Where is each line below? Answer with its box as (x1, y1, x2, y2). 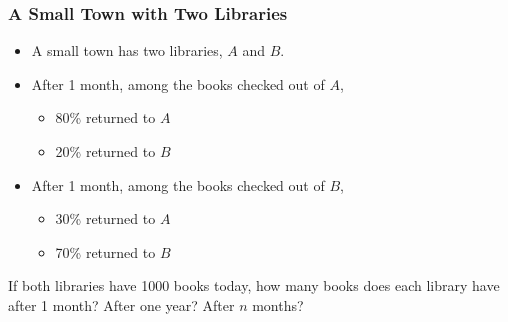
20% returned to (55, 141, 156, 161)
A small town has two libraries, (31, 40, 223, 61)
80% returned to (55, 107, 156, 128)
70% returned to (55, 241, 156, 262)
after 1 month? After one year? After (8, 294, 235, 315)
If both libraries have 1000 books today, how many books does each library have (8, 275, 500, 296)
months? (252, 294, 304, 315)
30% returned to (55, 208, 156, 229)
